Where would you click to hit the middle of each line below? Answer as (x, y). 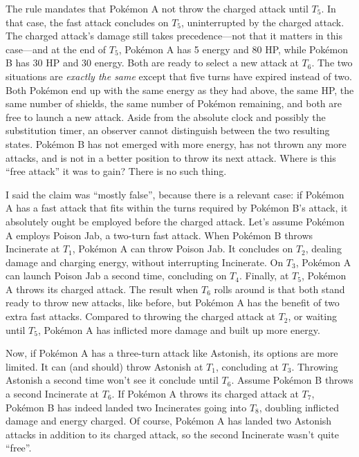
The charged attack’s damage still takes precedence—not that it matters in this (174, 36)
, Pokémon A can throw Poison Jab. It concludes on (183, 249)
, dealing (323, 249)
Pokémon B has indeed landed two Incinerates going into (126, 407)
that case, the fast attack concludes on (87, 22)
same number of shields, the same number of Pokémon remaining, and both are (174, 103)
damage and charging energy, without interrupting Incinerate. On (145, 262)
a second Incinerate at (53, 394)
